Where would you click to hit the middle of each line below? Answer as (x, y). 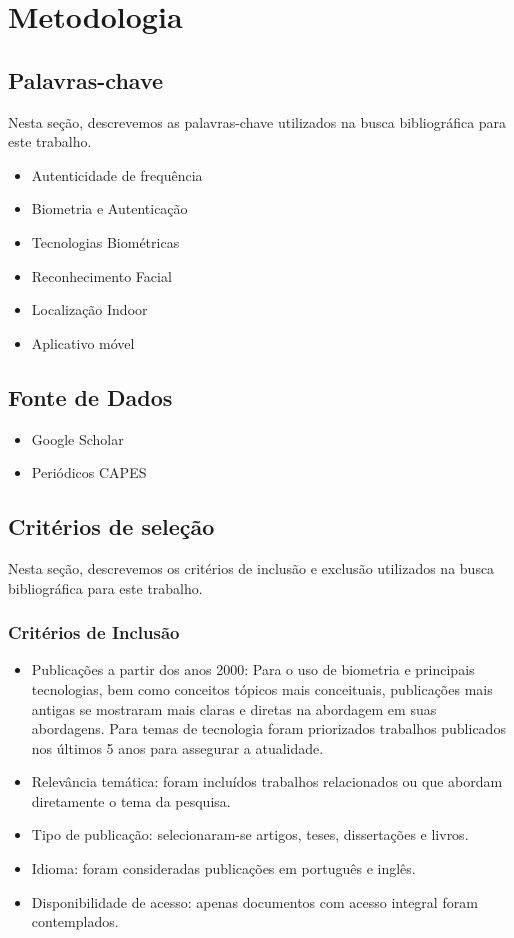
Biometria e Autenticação (109, 208)
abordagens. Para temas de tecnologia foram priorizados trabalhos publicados (268, 728)
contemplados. (75, 921)
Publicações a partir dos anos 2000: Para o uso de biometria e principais (253, 669)
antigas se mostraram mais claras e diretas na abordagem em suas (234, 708)
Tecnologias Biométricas (105, 241)
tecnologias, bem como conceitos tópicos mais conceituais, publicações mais (262, 688)
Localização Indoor (89, 309)
